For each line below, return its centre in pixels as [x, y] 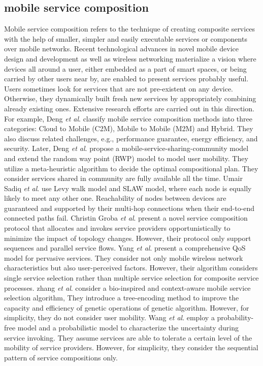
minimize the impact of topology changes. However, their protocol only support [128, 238]
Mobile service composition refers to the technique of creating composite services [130, 29]
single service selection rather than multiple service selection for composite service [131, 278]
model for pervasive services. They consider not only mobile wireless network [124, 257]
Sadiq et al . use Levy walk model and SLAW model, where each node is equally [128, 188]
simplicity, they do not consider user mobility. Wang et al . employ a [109, 317]
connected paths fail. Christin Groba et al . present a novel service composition [126, 218]
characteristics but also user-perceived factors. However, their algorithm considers [131, 268]
